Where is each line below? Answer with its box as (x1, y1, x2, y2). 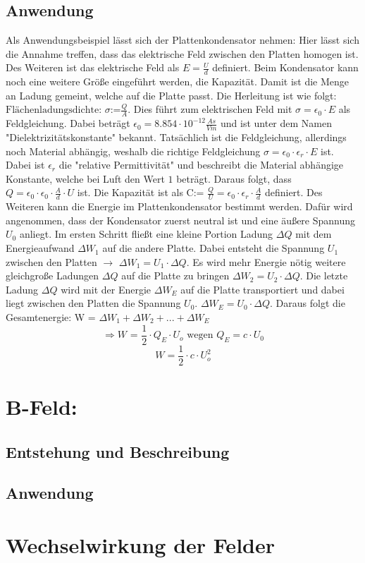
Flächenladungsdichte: (6, 105, 102, 116)
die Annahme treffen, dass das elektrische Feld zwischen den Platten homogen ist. (6, 46, 359, 61)
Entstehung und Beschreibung (6, 440, 230, 462)
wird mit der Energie (61, 281, 151, 296)
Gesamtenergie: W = (6, 310, 96, 325)
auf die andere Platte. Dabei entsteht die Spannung (102, 241, 325, 255)
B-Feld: (6, 392, 78, 420)
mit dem (295, 226, 332, 241)
